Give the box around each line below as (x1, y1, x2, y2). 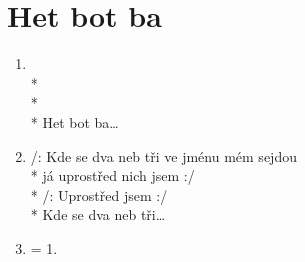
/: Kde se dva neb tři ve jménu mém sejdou (30, 145, 297, 166)
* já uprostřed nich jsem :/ (30, 165, 195, 186)
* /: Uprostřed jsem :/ (30, 184, 168, 205)
